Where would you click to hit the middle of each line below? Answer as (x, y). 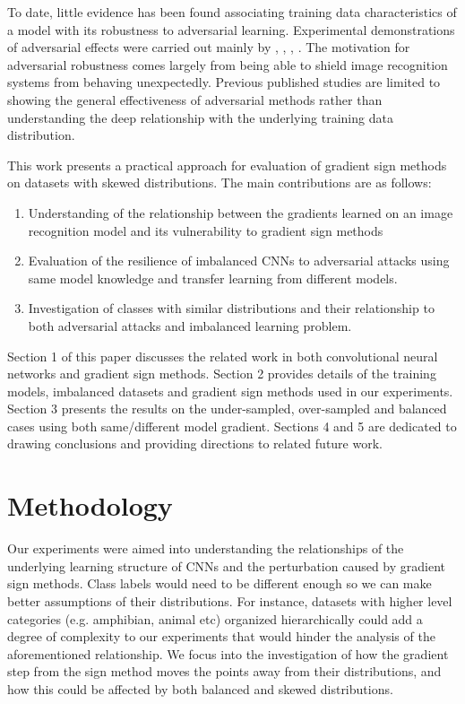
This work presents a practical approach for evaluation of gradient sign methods (227, 165)
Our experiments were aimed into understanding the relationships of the (206, 548)
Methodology (90, 505)
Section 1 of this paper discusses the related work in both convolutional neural (223, 356)
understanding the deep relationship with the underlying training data (200, 117)
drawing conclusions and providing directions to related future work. (195, 443)
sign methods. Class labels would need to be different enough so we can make (220, 583)
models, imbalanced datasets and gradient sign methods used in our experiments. (230, 391)
